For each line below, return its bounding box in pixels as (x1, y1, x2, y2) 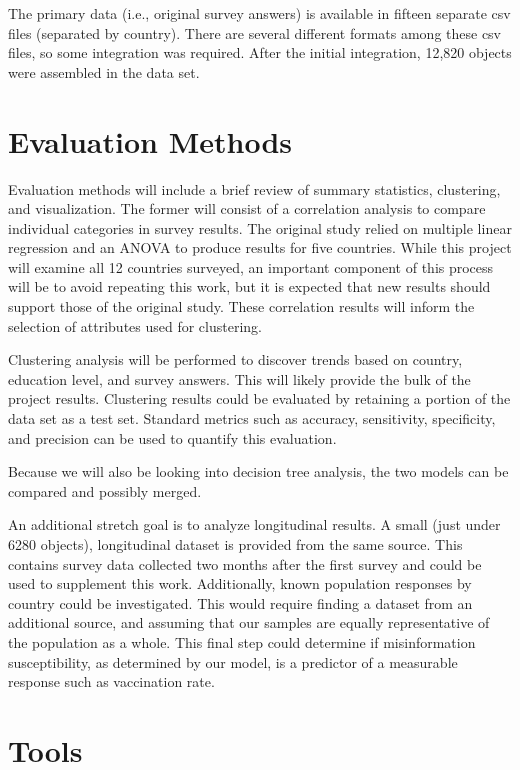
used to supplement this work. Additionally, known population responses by (8, 573, 472, 594)
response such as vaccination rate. (8, 671, 215, 692)
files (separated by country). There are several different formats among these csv (8, 22, 502, 43)
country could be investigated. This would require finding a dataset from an (8, 592, 473, 613)
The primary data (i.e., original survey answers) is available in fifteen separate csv (8, 3, 511, 23)
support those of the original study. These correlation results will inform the (8, 296, 475, 317)
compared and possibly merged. (8, 480, 202, 501)
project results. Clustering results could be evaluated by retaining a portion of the (8, 388, 511, 409)
